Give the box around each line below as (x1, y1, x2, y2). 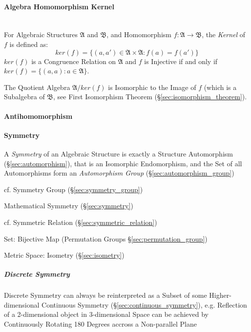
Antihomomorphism (4, 111, 73, 121)
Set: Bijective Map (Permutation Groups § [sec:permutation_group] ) (4, 233, 208, 243)
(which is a (204, 82, 237, 92)
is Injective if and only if (144, 56, 218, 66)
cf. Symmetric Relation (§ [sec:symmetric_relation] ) (4, 217, 157, 227)
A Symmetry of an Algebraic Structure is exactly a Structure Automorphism (4, 148, 233, 158)
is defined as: (9, 39, 48, 49)
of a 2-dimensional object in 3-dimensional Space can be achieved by (4, 309, 209, 319)
